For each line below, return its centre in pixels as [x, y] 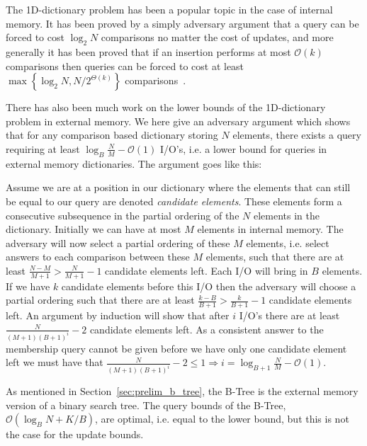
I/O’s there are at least [289, 315]
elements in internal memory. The [270, 229]
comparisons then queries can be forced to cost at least [125, 65]
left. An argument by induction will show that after [118, 315]
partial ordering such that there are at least [100, 300]
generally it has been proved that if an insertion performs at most [148, 51]
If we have [28, 286]
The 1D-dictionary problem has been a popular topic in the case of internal [169, 9]
